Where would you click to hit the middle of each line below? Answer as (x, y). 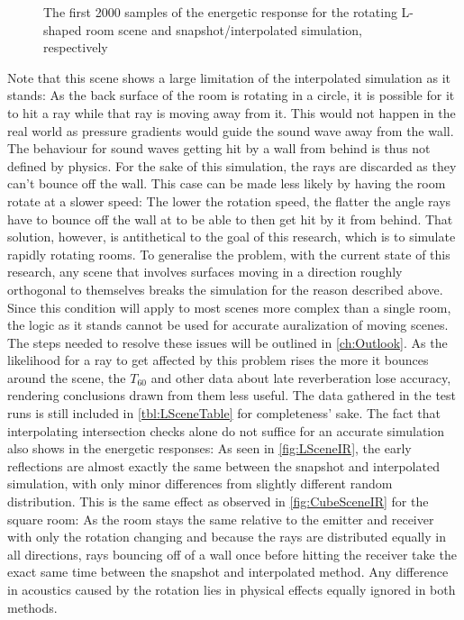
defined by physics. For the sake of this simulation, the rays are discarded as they (232, 165)
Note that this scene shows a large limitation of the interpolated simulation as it (229, 77)
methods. (32, 607)
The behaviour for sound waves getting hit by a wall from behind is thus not (219, 148)
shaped (63, 29)
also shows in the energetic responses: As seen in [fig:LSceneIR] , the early (209, 448)
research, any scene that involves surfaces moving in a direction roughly (205, 272)
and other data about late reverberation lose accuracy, (301, 377)
